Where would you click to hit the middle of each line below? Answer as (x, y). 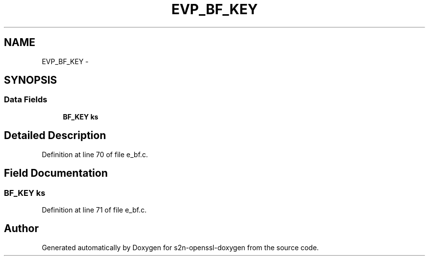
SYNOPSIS (31, 80)
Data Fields (26, 100)
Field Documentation (56, 173)
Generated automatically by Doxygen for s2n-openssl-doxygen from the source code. (180, 247)
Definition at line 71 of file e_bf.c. (94, 210)
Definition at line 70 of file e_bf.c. (95, 154)
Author (21, 229)
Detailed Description (55, 136)
